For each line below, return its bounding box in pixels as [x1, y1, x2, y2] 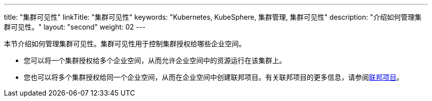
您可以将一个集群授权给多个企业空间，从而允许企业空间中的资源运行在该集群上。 [24, 56, 286, 65]
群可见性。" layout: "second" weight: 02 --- [4, 23, 145, 31]
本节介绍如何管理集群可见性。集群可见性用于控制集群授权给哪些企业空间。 [4, 39, 246, 48]
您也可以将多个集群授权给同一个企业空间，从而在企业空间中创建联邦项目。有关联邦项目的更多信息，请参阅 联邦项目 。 [24, 73, 403, 81]
